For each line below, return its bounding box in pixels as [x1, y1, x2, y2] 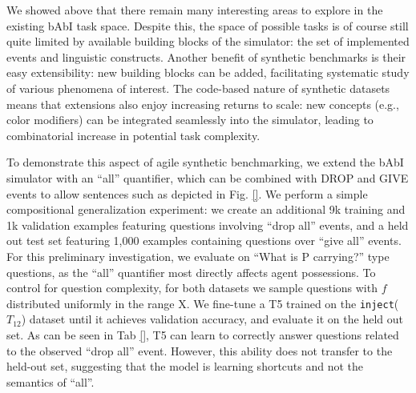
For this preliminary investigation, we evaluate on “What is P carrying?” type [6, 247, 390, 264]
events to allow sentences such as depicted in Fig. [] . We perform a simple [6, 185, 368, 202]
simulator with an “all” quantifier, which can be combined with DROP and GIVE [6, 169, 409, 186]
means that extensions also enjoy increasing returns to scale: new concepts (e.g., [6, 95, 399, 112]
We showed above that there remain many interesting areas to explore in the [6, 2, 383, 18]
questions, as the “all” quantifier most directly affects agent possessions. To [6, 263, 376, 280]
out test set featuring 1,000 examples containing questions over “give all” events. [6, 232, 402, 249]
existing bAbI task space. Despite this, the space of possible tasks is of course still [6, 17, 409, 34]
